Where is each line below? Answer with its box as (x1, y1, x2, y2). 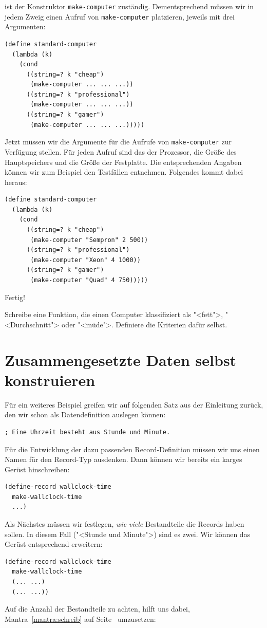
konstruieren (5, 369, 96, 390)
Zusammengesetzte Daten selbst (5, 349, 237, 370)
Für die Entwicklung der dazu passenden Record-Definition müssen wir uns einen (5, 444, 260, 454)
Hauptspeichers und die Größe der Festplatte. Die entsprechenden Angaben (5, 156, 242, 167)
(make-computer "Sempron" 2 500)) (30, 236, 148, 244)
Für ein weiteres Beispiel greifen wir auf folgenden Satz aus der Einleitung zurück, (5, 399, 263, 410)
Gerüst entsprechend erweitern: (5, 539, 103, 549)
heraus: (5, 176, 27, 187)
